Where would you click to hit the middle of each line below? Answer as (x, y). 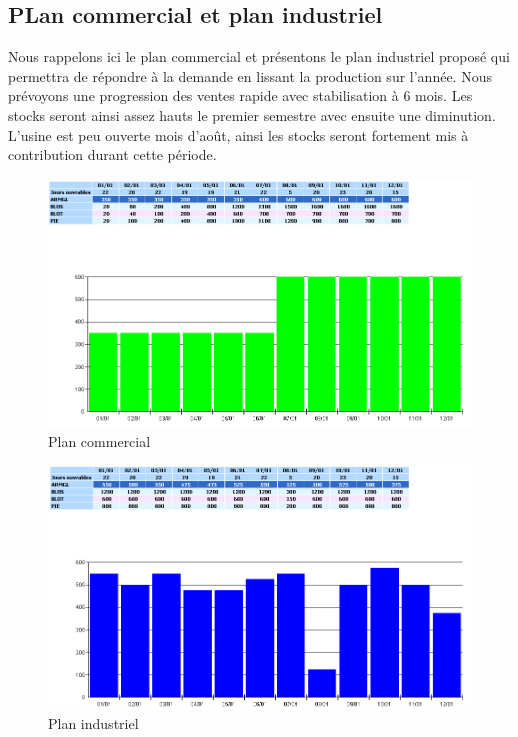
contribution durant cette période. (112, 154)
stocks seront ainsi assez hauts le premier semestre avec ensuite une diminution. (252, 114)
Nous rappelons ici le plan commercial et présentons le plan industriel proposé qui (259, 56)
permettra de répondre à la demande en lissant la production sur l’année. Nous (250, 75)
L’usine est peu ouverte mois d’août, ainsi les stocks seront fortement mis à (238, 134)
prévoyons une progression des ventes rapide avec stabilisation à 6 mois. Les (240, 95)
